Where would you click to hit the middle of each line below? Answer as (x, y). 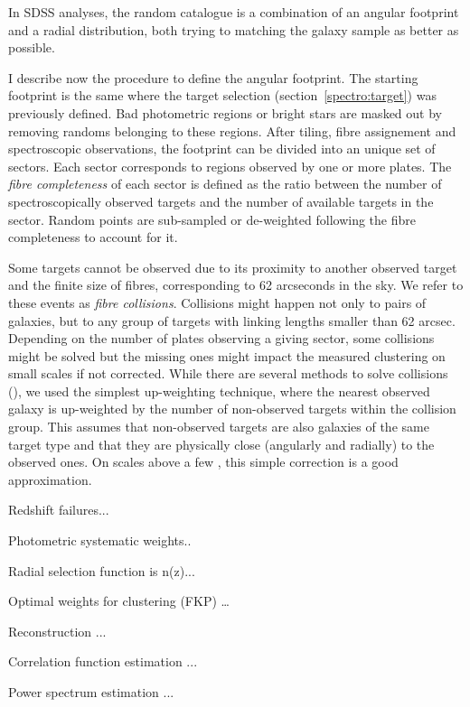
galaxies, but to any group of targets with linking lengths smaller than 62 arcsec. (232, 320)
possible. (32, 47)
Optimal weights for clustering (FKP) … (119, 601)
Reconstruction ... (57, 631)
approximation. (50, 479)
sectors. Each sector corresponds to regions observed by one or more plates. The (230, 166)
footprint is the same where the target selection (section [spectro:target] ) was (222, 95)
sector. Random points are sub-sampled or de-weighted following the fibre (212, 219)
